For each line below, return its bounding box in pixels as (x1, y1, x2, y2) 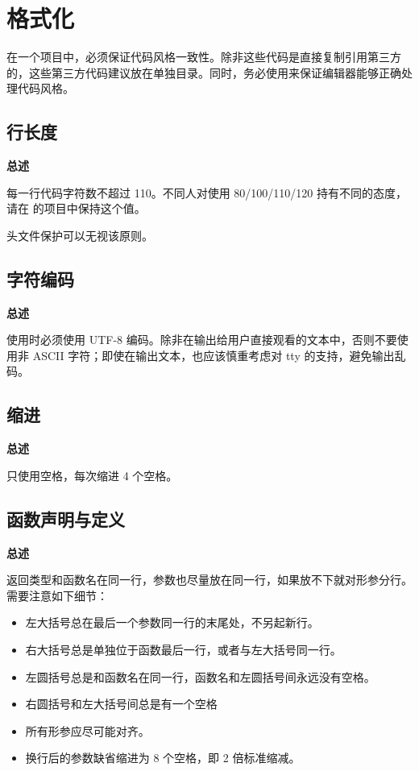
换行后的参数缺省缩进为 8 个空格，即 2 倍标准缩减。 (25, 749, 301, 766)
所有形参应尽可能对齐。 (25, 722, 150, 739)
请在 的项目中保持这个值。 (6, 200, 146, 217)
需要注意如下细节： (6, 587, 108, 603)
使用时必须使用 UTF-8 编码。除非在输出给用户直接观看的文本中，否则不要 (6, 331, 397, 348)
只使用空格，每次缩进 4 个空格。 (6, 466, 178, 483)
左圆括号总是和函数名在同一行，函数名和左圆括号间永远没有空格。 (25, 668, 375, 685)
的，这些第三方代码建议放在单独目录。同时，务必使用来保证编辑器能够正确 (6, 64, 401, 81)
